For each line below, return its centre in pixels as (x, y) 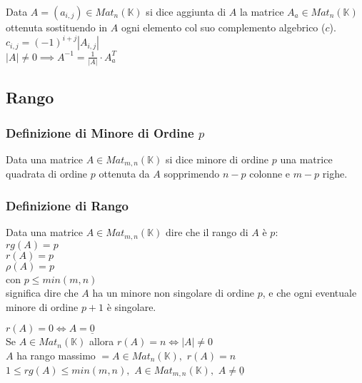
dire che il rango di (207, 232)
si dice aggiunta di (186, 11)
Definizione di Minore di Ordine (100, 132)
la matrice (262, 11)
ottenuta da (124, 174)
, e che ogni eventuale (310, 293)
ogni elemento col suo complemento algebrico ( (223, 27)
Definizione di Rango (67, 205)
